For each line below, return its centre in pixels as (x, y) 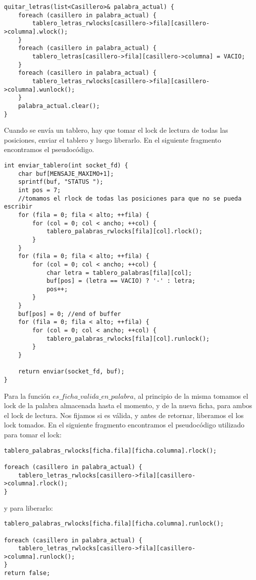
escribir (18, 207)
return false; (27, 573)
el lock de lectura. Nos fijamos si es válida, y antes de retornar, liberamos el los (124, 415)
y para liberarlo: (28, 507)
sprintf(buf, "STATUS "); (61, 182)
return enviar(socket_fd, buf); (71, 372)
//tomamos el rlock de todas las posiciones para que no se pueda (130, 198)
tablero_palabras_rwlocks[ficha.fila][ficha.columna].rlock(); (110, 450)
